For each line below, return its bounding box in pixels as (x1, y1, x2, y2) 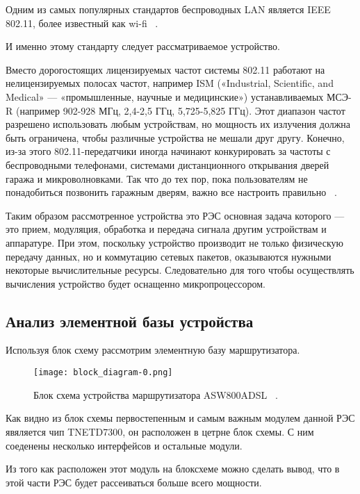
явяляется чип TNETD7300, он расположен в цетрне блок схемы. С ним (6, 424, 314, 438)
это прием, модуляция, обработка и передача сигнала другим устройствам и (6, 222, 327, 236)
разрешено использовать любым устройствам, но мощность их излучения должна (6, 117, 351, 131)
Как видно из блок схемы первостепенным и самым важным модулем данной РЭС (6, 411, 355, 425)
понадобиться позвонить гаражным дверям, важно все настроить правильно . (6, 185, 337, 199)
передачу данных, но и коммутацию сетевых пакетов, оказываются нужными (6, 249, 332, 263)
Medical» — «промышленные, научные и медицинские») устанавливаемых (6, 89, 324, 104)
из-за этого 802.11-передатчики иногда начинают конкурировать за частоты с (6, 144, 331, 158)
